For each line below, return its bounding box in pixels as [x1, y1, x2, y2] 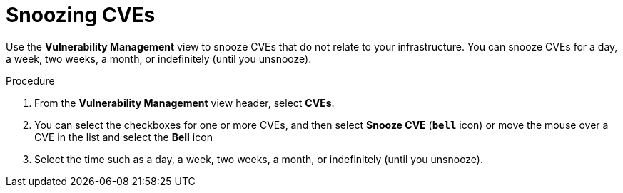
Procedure [6, 74, 55, 87]
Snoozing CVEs [6, 3, 156, 27]
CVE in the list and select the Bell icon [34, 130, 213, 143]
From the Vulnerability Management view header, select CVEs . [34, 96, 335, 109]
